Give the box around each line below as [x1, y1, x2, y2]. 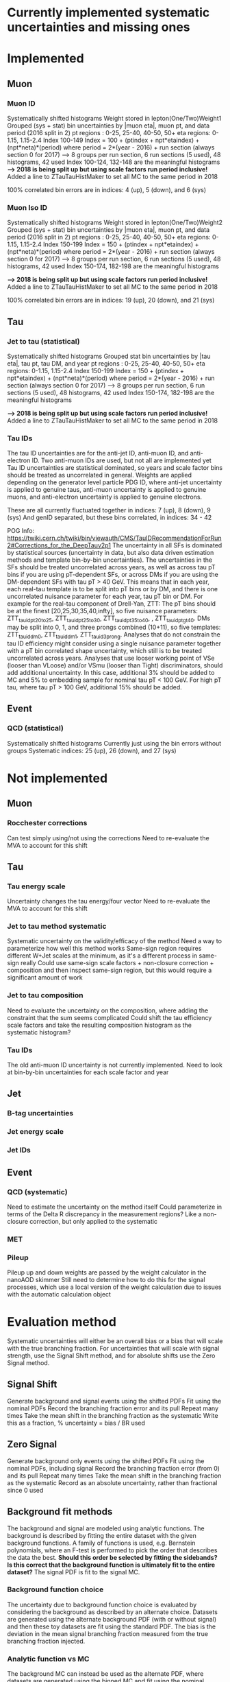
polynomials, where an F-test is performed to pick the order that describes [7, 1545, 218, 1554]
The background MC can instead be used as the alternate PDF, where [7, 1670, 204, 1678]
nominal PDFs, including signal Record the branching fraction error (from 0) [7, 1464, 220, 1472]
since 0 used [7, 1486, 44, 1494]
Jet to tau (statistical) [7, 336, 80, 346]
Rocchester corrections [7, 818, 88, 828]
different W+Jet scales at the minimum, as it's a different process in [7, 951, 198, 960]
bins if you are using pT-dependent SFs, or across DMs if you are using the [7, 571, 219, 579]
